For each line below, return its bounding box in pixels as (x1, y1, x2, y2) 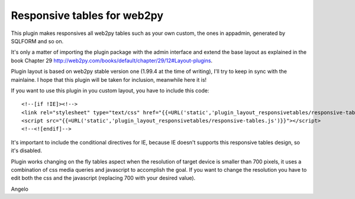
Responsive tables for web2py (11, 9, 164, 22)
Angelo (11, 185, 29, 192)
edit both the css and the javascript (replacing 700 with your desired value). (11, 175, 196, 182)
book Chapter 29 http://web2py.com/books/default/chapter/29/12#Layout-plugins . (11, 57, 213, 64)
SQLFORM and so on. (11, 37, 64, 44)
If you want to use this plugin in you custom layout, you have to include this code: (11, 86, 209, 94)
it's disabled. (11, 147, 43, 154)
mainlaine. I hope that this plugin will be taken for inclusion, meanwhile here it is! (11, 76, 207, 83)
